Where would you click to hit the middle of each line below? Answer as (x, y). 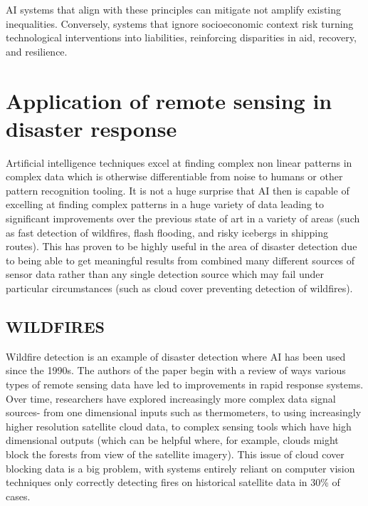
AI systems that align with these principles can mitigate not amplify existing (174, 9)
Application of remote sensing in (169, 100)
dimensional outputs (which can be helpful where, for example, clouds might (172, 440)
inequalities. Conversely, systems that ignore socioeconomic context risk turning (180, 23)
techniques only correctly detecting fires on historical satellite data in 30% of (173, 482)
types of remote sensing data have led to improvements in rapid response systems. (185, 384)
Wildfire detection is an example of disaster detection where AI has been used (176, 356)
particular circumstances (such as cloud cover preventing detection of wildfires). (179, 288)
